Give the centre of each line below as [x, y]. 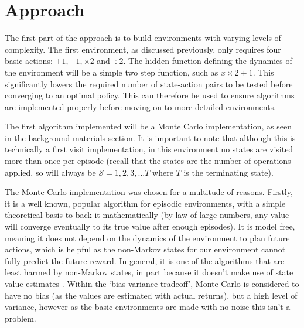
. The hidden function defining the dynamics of [208, 61]
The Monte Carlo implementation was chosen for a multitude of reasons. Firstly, [149, 192]
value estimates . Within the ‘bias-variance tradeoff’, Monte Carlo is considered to [152, 283]
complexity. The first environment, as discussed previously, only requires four [143, 49]
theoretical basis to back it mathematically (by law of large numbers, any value [147, 215]
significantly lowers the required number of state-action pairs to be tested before [149, 83]
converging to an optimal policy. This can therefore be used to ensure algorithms [150, 95]
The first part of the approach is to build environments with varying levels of [143, 38]
